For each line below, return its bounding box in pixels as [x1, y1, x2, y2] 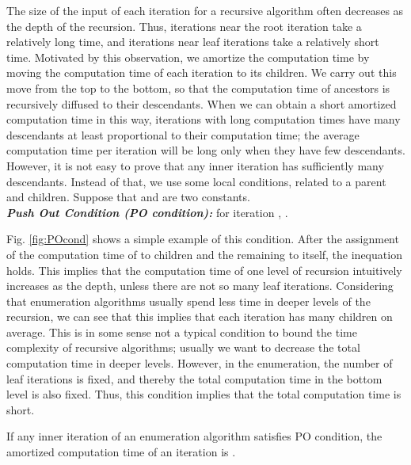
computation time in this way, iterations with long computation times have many [6, 111, 401, 128]
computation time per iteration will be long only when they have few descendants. [6, 142, 405, 158]
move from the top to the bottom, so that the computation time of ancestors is [6, 79, 390, 96]
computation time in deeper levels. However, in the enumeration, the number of [6, 355, 393, 372]
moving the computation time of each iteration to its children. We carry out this [6, 64, 397, 81]
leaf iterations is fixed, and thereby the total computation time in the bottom [6, 370, 382, 387]
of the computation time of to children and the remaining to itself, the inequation [6, 246, 402, 262]
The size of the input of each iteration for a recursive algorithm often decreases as [6, 2, 404, 18]
